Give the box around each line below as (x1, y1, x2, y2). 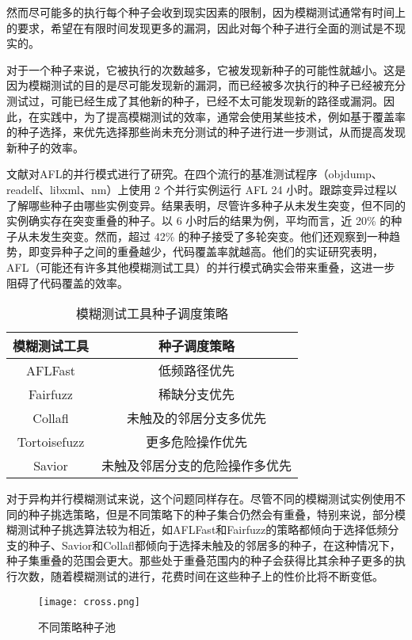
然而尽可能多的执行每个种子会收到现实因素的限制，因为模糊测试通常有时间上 (6, 4, 406, 20)
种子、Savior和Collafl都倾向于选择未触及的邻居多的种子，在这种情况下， (28, 536, 401, 553)
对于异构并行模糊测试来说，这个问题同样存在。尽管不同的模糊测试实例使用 (6, 490, 395, 507)
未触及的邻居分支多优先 (127, 409, 267, 428)
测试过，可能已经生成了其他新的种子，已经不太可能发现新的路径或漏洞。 (6, 92, 383, 109)
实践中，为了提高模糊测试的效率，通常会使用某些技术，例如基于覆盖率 (39, 108, 406, 124)
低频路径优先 (158, 361, 235, 380)
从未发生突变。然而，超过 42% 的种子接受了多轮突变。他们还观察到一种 (17, 227, 389, 244)
